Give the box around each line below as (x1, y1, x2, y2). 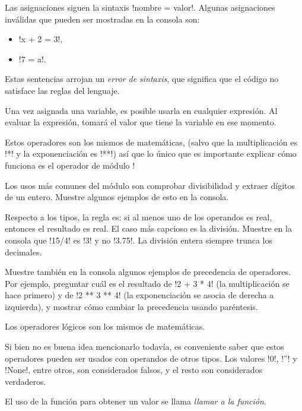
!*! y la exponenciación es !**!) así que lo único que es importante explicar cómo (5, 147, 297, 160)
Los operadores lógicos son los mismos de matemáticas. (5, 320, 205, 333)
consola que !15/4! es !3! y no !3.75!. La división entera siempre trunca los (5, 233, 273, 246)
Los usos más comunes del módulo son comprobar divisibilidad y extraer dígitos (5, 179, 295, 191)
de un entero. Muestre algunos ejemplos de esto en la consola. (5, 191, 229, 203)
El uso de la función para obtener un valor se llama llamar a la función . (5, 395, 266, 407)
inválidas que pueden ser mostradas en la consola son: (5, 12, 200, 25)
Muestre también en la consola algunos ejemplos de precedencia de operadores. (5, 265, 291, 278)
